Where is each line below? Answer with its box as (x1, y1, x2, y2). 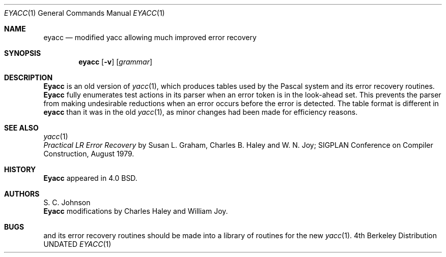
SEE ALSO (4, 123, 39, 132)
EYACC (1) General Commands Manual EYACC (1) (4, 9, 165, 17)
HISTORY (4, 165, 36, 174)
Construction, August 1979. (43, 149, 134, 158)
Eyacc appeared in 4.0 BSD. (43, 174, 137, 182)
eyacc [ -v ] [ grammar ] (78, 57, 153, 66)
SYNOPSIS (4, 49, 41, 57)
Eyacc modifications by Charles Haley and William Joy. (43, 207, 228, 215)
